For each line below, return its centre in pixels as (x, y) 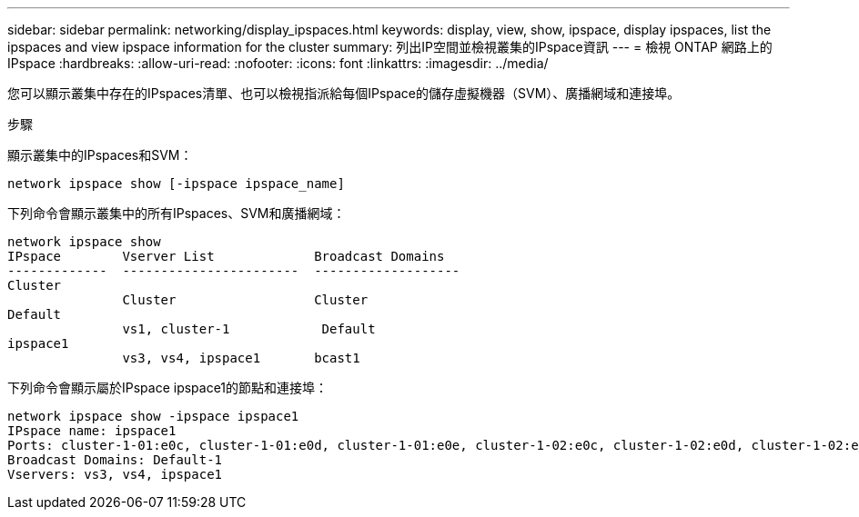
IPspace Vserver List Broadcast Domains (226, 256)
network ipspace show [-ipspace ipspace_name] (176, 184)
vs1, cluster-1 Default (249, 329)
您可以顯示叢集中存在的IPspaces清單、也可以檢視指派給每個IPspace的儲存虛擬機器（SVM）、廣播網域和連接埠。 (344, 93)
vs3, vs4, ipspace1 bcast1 (241, 358)
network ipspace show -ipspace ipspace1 (153, 416)
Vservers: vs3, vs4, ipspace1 (115, 474)
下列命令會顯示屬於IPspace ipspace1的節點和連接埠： (168, 388)
